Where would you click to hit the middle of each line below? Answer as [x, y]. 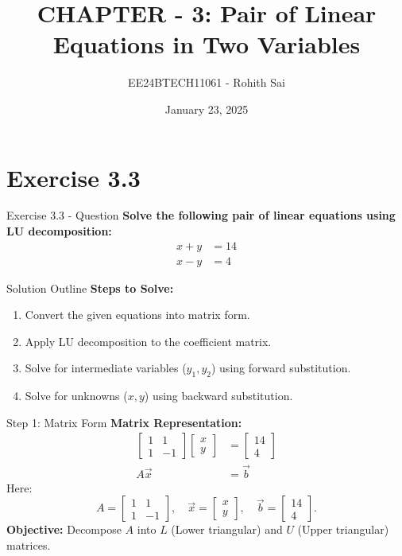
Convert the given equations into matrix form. [137, 315]
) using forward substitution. [281, 368]
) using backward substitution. [218, 396]
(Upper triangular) [343, 529]
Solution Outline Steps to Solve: [90, 288]
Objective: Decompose [64, 529]
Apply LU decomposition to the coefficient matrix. [148, 341]
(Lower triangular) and [227, 529]
